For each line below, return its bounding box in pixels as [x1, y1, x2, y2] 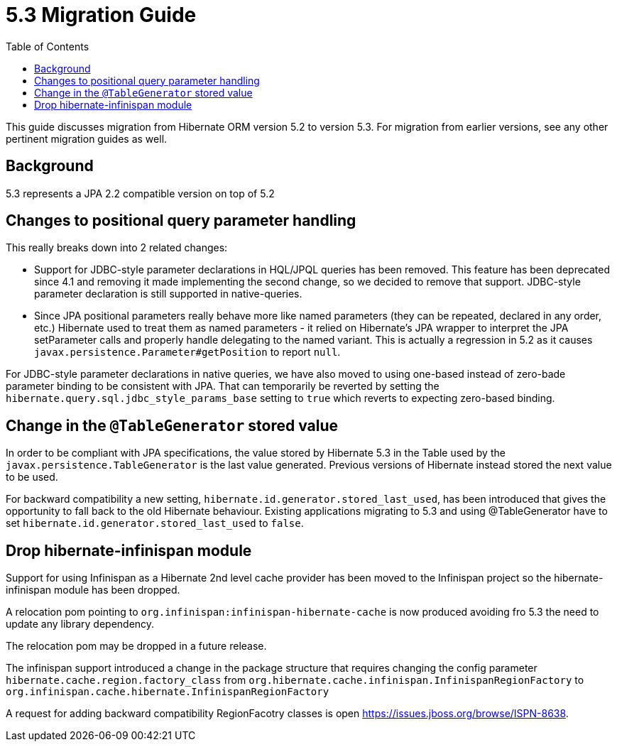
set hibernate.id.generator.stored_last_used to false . [6, 517, 304, 530]
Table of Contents [6, 40, 89, 53]
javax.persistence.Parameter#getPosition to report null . [34, 346, 341, 359]
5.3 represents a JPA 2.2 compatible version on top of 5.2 [6, 187, 275, 200]
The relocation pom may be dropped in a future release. [6, 640, 267, 653]
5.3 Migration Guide [6, 3, 197, 27]
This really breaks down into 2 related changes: [6, 241, 228, 254]
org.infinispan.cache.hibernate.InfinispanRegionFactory [6, 686, 329, 698]
